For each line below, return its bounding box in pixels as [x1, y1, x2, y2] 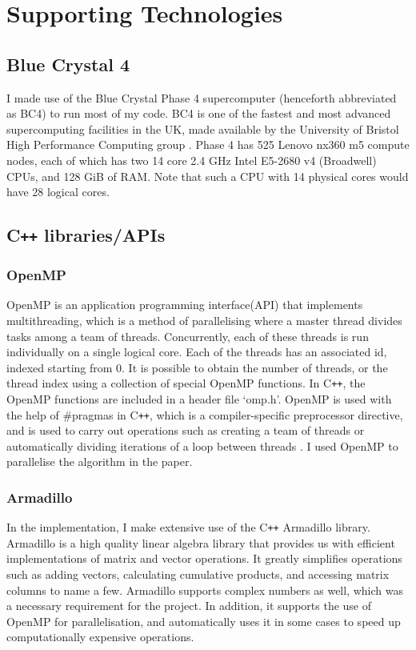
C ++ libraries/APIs [6, 223, 166, 247]
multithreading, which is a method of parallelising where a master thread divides [6, 311, 402, 328]
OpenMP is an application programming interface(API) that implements [6, 296, 363, 313]
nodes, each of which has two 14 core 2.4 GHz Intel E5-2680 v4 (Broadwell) [6, 151, 377, 168]
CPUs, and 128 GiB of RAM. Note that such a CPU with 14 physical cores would [6, 167, 409, 184]
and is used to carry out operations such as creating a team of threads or [6, 422, 365, 439]
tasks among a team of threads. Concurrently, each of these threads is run [6, 327, 369, 344]
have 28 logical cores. [6, 183, 110, 200]
